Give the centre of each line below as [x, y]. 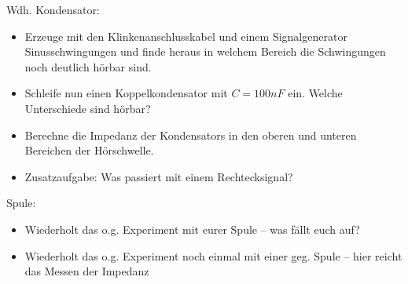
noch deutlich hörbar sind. [88, 66]
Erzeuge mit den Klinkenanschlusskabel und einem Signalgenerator [186, 36]
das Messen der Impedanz [87, 271]
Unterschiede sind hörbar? [88, 108]
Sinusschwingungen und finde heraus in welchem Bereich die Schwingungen [205, 51]
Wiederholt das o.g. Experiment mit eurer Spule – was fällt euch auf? [192, 229]
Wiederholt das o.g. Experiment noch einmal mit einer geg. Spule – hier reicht [213, 255]
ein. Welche [315, 93]
